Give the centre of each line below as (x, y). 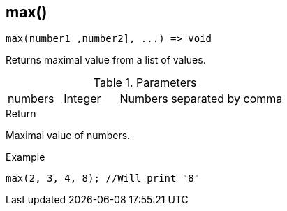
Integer (82, 99)
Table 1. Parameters (145, 83)
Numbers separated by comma (201, 99)
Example (25, 157)
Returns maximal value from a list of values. (106, 60)
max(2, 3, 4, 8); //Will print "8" (103, 179)
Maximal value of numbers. (68, 136)
